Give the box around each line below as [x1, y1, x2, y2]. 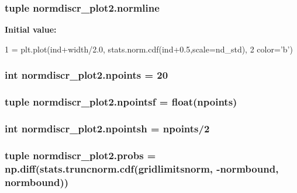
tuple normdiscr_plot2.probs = [5, 148, 156, 162]
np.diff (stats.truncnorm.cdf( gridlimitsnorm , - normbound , [5, 161, 279, 176]
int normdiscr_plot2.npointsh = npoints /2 [5, 121, 210, 136]
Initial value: [5, 23, 57, 36]
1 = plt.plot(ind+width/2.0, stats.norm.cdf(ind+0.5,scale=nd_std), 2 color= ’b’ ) [5, 43, 293, 55]
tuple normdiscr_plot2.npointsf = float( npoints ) [5, 94, 237, 109]
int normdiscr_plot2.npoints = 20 [5, 68, 168, 82]
